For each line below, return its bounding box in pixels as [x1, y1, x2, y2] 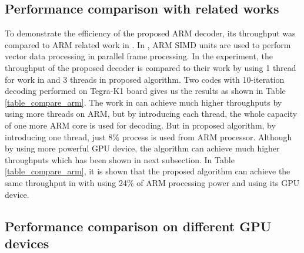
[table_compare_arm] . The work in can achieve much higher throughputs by [5, 96, 282, 108]
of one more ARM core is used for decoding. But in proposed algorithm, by [5, 119, 276, 131]
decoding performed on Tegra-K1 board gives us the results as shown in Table [5, 85, 286, 97]
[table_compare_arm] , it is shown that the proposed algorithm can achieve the [5, 165, 290, 177]
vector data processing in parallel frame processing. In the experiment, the [5, 50, 273, 62]
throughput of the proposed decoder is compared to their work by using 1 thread [5, 61, 296, 73]
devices [5, 234, 49, 252]
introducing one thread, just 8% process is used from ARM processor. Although [5, 130, 292, 143]
